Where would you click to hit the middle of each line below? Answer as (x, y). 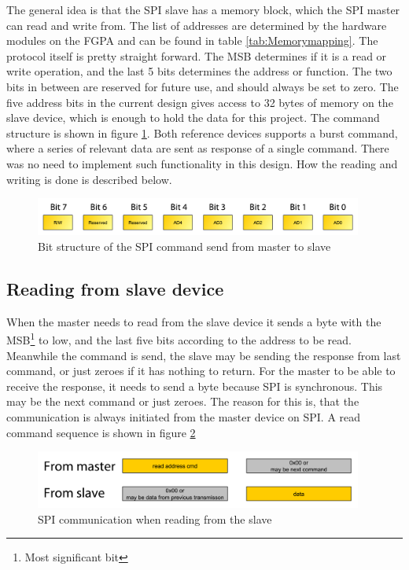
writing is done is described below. (89, 179)
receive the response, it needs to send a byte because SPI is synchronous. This (195, 386)
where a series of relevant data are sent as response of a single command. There (198, 148)
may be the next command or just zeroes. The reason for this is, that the (183, 401)
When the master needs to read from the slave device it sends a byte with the (194, 321)
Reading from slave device (115, 289)
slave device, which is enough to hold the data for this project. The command (193, 118)
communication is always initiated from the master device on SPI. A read (184, 417)
